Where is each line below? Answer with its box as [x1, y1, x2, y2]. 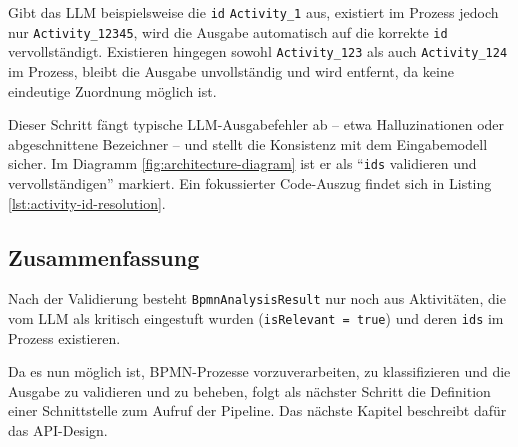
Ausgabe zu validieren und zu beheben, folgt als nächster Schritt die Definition [8, 380, 491, 401]
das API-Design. [8, 420, 108, 441]
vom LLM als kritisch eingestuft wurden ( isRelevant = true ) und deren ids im [8, 308, 504, 329]
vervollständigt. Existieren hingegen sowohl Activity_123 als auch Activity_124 [8, 41, 508, 62]
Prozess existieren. [8, 327, 121, 348]
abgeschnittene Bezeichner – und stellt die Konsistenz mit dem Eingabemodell [8, 133, 488, 154]
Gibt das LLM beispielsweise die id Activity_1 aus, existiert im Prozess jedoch [8, 2, 499, 22]
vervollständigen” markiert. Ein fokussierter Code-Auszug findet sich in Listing [8, 173, 492, 193]
